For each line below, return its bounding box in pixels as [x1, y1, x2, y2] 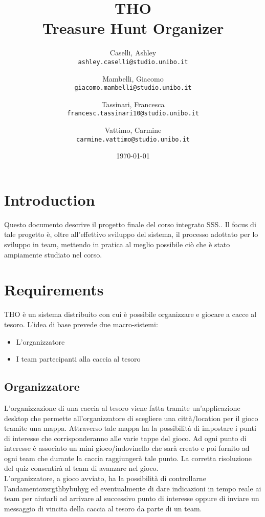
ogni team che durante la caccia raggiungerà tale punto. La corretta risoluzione [4, 452, 252, 463]
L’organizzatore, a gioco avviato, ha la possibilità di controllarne [4, 473, 206, 484]
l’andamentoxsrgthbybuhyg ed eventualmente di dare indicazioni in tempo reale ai [4, 483, 261, 493]
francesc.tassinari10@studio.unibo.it [67, 110, 199, 117]
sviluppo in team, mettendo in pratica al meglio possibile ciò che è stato [4, 239, 230, 250]
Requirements [4, 279, 104, 300]
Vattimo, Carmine [104, 125, 162, 135]
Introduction [4, 189, 95, 210]
